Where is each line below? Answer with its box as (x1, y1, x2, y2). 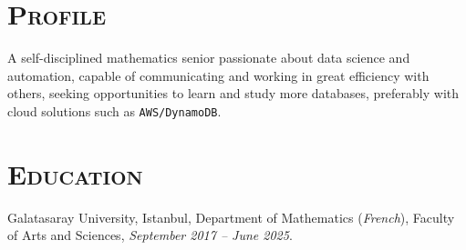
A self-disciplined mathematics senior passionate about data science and (7, 48, 410, 67)
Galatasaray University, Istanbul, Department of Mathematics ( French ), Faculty (7, 207, 455, 226)
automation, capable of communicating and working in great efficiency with (7, 65, 430, 85)
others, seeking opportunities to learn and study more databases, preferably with (7, 84, 460, 103)
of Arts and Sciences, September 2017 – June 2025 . (7, 225, 293, 245)
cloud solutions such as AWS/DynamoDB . (7, 101, 222, 120)
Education (7, 155, 143, 192)
